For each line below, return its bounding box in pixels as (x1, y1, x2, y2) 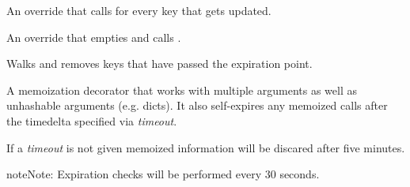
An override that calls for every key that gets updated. (6, 2, 271, 18)
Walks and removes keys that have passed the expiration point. (6, 55, 313, 72)
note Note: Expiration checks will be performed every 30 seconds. (6, 166, 320, 182)
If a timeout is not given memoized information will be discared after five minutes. (6, 139, 405, 155)
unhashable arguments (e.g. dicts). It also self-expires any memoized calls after (6, 97, 388, 114)
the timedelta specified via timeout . (6, 112, 177, 129)
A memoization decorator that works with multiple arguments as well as (6, 81, 357, 98)
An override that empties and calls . (6, 28, 181, 45)
